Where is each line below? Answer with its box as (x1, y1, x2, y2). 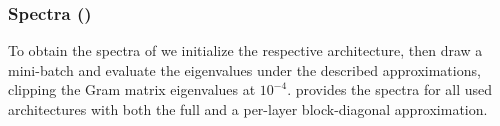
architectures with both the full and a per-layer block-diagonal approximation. (8, 99, 488, 119)
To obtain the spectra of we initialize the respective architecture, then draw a (8, 40, 483, 61)
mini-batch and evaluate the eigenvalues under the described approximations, (8, 59, 481, 80)
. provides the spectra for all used (287, 79, 493, 100)
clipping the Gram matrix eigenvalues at (8, 79, 256, 100)
